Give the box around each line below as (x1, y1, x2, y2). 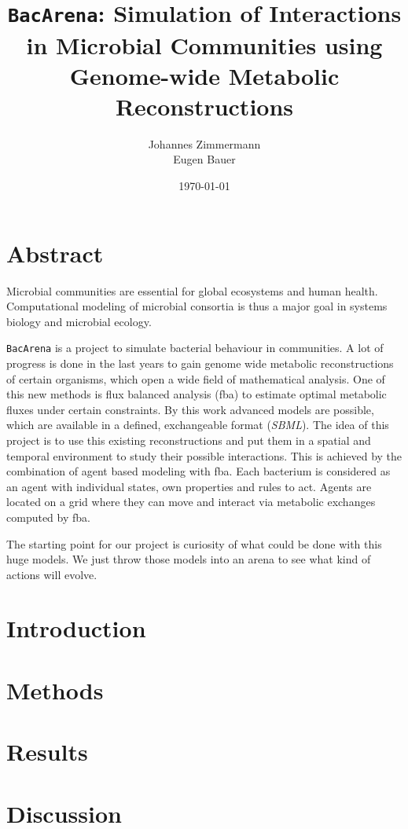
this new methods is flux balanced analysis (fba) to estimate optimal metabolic (6, 386, 387, 402)
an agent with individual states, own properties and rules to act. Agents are (6, 478, 372, 494)
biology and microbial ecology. (6, 313, 152, 329)
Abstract (6, 237, 104, 269)
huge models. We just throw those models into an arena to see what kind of (6, 551, 371, 567)
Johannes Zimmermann (148, 135, 261, 152)
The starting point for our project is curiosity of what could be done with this (6, 535, 382, 552)
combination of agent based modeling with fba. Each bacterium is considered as (6, 463, 391, 479)
